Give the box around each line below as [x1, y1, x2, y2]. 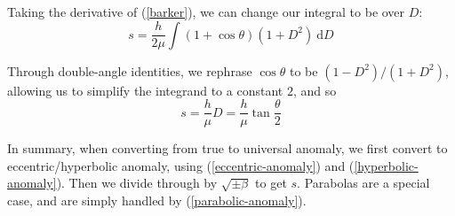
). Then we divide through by [56, 174, 218, 192]
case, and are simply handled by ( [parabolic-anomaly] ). [7, 191, 307, 210]
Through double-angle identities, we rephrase [7, 61, 252, 80]
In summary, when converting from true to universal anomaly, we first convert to [7, 139, 448, 158]
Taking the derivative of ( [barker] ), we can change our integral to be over [7, 3, 405, 20]
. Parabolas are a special [297, 174, 430, 192]
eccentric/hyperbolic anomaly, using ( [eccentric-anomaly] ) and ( [7, 156, 355, 174]
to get [255, 174, 287, 192]
